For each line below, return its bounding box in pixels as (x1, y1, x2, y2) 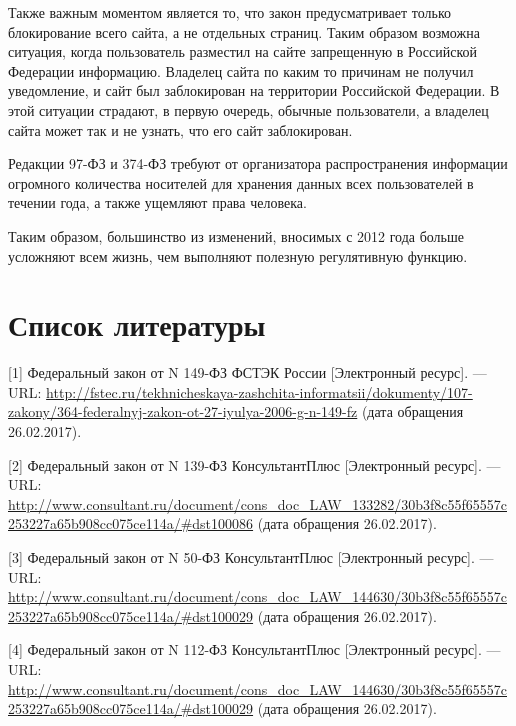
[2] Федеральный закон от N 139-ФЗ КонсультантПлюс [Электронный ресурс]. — (8, 454, 501, 475)
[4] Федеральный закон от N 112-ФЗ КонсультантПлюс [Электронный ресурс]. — (8, 639, 501, 660)
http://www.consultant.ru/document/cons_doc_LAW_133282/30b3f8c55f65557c (8, 493, 507, 514)
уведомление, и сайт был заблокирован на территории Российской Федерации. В (8, 80, 500, 101)
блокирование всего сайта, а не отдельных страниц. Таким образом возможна (8, 21, 480, 42)
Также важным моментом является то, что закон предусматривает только (8, 2, 451, 22)
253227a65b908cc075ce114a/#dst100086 (8, 513, 254, 534)
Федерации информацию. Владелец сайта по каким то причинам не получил (8, 60, 474, 81)
